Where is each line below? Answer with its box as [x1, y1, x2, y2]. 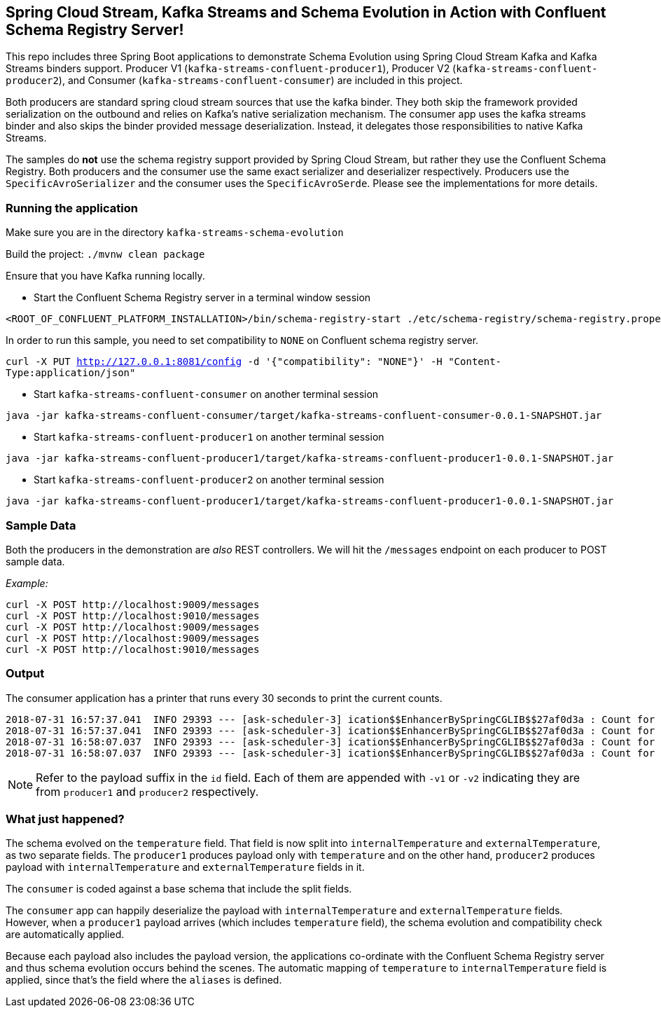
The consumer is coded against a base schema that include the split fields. [6, 883, 352, 895]
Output [6, 666, 45, 681]
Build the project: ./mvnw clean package [6, 248, 205, 261]
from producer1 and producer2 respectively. [36, 784, 259, 799]
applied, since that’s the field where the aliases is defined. [6, 974, 282, 986]
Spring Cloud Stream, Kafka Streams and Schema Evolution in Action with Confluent [6, 4, 606, 21]
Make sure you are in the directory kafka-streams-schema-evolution [6, 226, 344, 239]
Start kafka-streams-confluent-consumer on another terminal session [34, 388, 379, 401]
